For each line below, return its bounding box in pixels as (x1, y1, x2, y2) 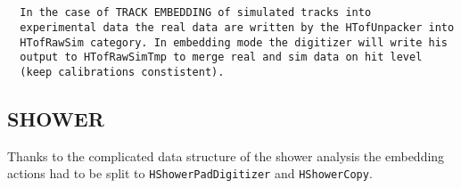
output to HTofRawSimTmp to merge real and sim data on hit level (20, 51, 423, 64)
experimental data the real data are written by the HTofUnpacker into (20, 20, 455, 34)
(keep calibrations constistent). (20, 65, 225, 78)
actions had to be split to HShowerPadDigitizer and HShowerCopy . (7, 164, 373, 183)
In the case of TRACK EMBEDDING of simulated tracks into (20, 6, 372, 20)
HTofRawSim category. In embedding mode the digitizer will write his (20, 36, 448, 49)
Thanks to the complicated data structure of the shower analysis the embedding (7, 146, 445, 165)
